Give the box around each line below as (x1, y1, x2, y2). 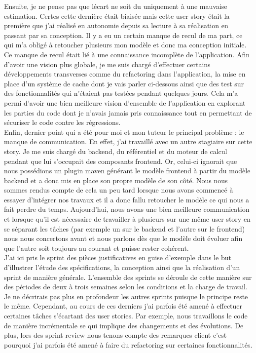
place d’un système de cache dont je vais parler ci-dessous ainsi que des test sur (4, 78, 244, 88)
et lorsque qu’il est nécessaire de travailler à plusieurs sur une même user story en (4, 214, 251, 224)
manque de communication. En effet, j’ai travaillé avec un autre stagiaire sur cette (4, 136, 253, 147)
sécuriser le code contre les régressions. (4, 117, 121, 127)
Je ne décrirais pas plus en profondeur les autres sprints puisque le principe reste (4, 291, 248, 301)
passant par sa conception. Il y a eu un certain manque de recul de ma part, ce (4, 30, 243, 40)
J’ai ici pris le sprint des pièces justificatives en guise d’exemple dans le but (4, 252, 231, 263)
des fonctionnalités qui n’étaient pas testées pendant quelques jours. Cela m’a (4, 88, 238, 98)
